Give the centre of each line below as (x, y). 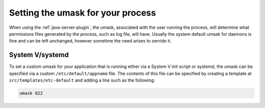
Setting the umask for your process (83, 13)
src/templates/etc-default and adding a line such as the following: (82, 80)
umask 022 (31, 93)
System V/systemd (39, 55)
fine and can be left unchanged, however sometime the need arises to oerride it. (90, 41)
